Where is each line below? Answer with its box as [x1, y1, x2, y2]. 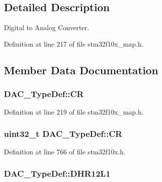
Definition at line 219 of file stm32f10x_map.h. [4, 107, 144, 117]
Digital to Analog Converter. [4, 22, 89, 33]
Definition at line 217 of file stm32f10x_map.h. [4, 38, 144, 49]
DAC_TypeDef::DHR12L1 [4, 167, 111, 179]
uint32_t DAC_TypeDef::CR [4, 127, 122, 139]
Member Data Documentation [4, 62, 159, 77]
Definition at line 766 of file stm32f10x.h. [4, 147, 126, 157]
